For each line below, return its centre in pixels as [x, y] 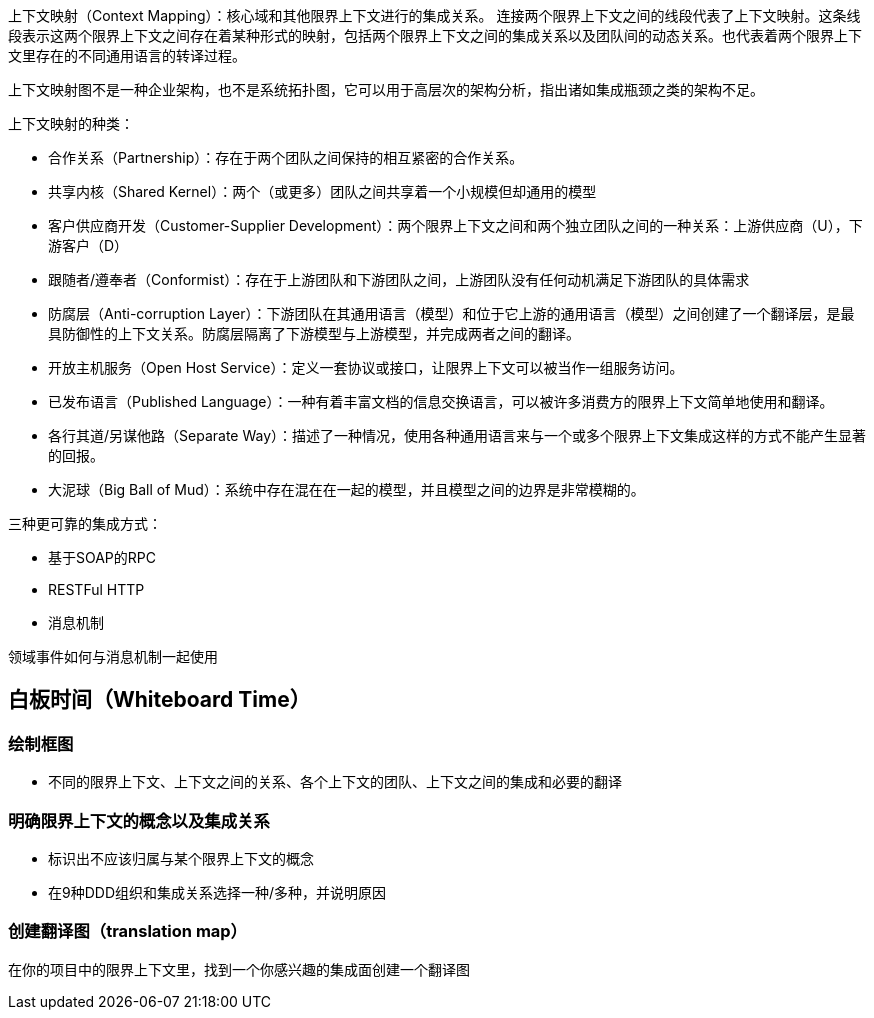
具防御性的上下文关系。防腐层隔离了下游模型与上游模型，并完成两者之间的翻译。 [314, 333]
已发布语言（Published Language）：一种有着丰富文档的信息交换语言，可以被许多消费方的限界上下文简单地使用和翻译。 [441, 401]
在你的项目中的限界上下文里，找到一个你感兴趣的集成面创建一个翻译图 [239, 969]
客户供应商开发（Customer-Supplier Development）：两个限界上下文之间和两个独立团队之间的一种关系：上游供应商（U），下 [455, 225]
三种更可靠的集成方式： [85, 523]
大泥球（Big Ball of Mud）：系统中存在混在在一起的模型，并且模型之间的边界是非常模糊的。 [346, 489]
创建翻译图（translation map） [127, 931]
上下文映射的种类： [71, 123]
